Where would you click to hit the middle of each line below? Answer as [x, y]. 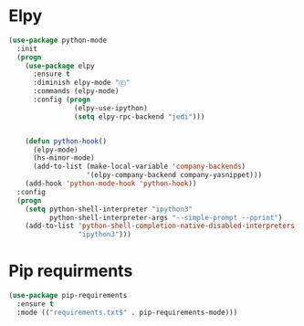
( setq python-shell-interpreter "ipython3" [109, 209]
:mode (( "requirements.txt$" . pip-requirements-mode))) [127, 312]
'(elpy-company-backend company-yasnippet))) [174, 175]
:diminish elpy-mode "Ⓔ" [81, 83]
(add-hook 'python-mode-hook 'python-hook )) [111, 184]
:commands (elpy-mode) [76, 91]
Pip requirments [71, 271]
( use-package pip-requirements [68, 296]
